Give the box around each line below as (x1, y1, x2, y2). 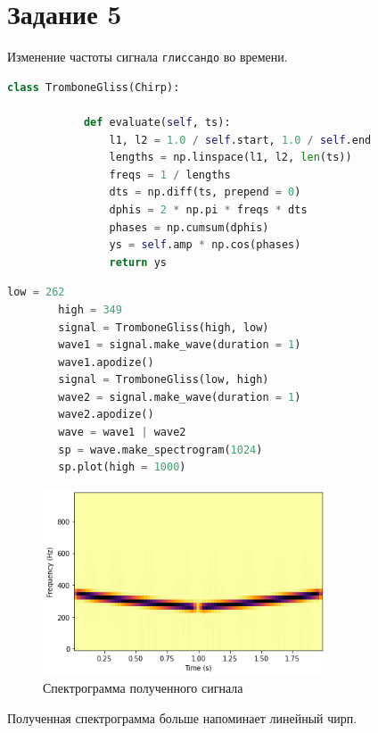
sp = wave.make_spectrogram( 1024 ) (58, 443, 263, 456)
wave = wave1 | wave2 (58, 426, 186, 439)
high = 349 (58, 303, 122, 316)
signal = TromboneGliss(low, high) (58, 373, 269, 387)
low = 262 (7, 286, 65, 299)
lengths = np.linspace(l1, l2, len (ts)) (109, 151, 352, 164)
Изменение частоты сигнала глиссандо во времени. (7, 47, 288, 66)
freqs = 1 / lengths (109, 168, 231, 181)
